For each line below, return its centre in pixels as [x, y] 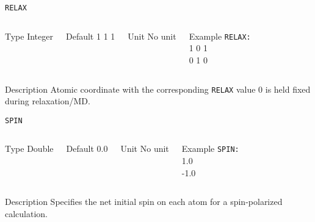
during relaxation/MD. [48, 101]
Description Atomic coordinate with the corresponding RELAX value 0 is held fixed [158, 89]
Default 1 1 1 [90, 36]
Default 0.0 [87, 149]
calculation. [27, 213]
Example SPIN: [210, 149]
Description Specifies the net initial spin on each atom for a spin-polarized [144, 202]
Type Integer [29, 36]
